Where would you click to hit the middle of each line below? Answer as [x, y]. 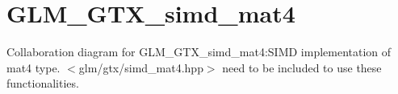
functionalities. [43, 83]
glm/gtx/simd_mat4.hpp [141, 67]
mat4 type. [34, 67]
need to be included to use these [302, 67]
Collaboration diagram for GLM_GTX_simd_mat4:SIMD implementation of [199, 52]
